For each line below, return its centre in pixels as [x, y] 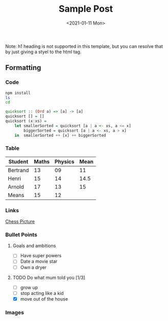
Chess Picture [20, 221]
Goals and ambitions [34, 246]
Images [15, 312]
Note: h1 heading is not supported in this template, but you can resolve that [84, 46]
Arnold [16, 187]
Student [18, 161]
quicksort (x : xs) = [26, 121]
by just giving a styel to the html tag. [43, 52]
